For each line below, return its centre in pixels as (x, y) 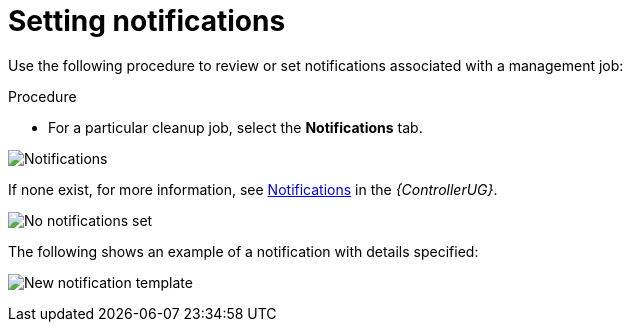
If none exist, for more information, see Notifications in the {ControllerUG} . (253, 189)
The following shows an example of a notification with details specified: (243, 251)
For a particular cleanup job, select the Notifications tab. (235, 127)
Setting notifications (147, 21)
